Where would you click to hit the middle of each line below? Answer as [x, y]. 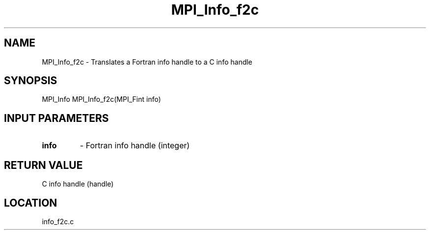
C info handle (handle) [78, 184]
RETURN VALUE [43, 165]
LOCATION [31, 203]
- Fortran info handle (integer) [135, 146]
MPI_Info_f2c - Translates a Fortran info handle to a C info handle [147, 62]
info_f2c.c [58, 221]
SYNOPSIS [31, 81]
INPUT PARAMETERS [56, 118]
